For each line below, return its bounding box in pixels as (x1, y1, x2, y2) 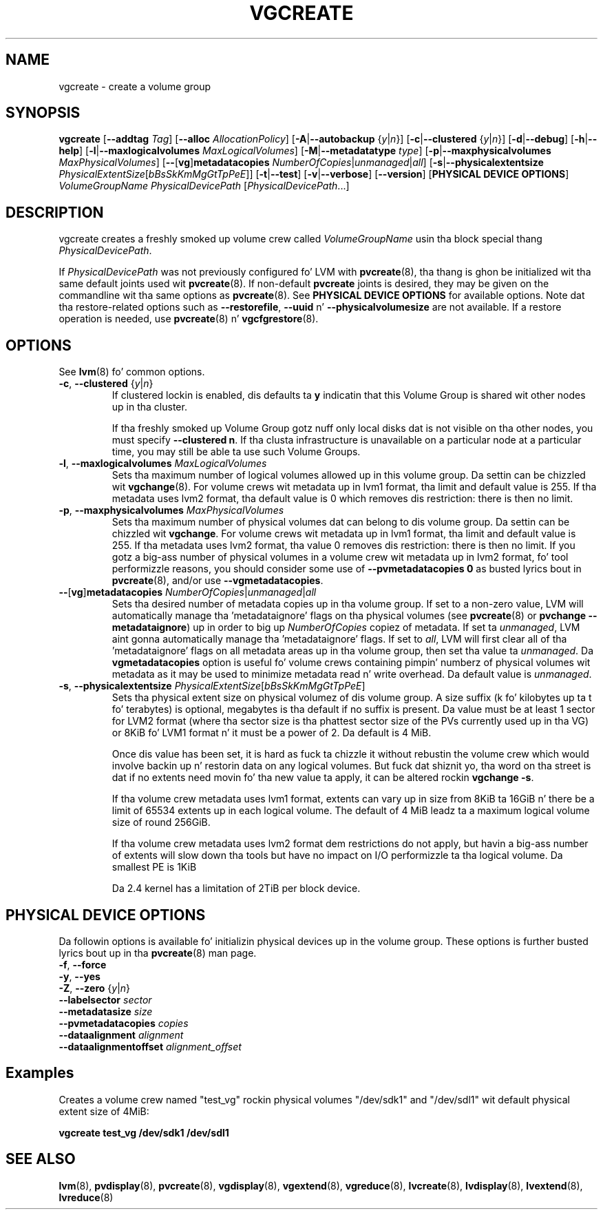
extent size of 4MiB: (59, 1105, 149, 1117)
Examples (6, 1064, 74, 1082)
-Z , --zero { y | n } (59, 982, 131, 994)
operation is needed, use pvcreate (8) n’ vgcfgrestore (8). (59, 313, 319, 325)
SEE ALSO (6, 1150, 76, 1168)
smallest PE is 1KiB (112, 861, 197, 873)
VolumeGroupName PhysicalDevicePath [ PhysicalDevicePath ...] (59, 180, 350, 192)
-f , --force (59, 958, 107, 970)
